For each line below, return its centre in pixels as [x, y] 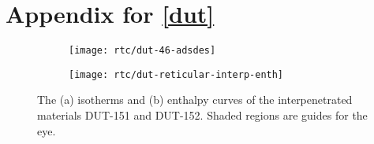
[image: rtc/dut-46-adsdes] [142, 51]
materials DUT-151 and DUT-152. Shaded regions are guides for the [202, 115]
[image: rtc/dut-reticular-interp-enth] [176, 74]
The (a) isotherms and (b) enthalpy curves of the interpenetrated [195, 100]
